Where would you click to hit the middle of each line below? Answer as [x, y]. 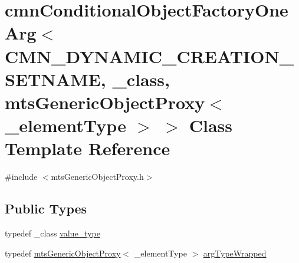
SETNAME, [55, 79]
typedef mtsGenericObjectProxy [63, 253]
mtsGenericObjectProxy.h [97, 177]
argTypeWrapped [235, 253]
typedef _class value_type [52, 233]
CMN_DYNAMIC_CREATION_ [149, 56]
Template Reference [88, 148]
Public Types [46, 208]
